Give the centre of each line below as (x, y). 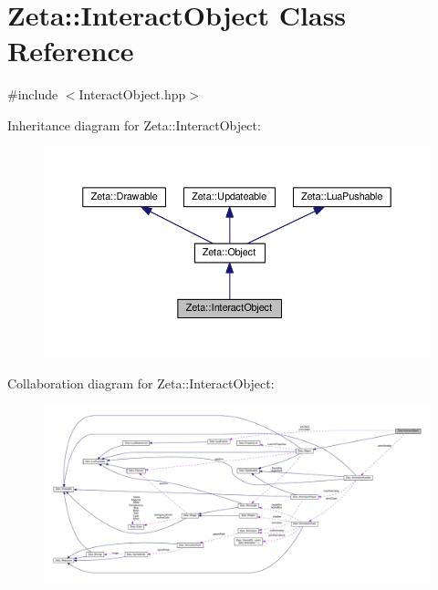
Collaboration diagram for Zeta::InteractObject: (141, 383)
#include (33, 94)
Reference (71, 51)
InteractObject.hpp (132, 94)
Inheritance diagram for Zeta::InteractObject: (134, 124)
